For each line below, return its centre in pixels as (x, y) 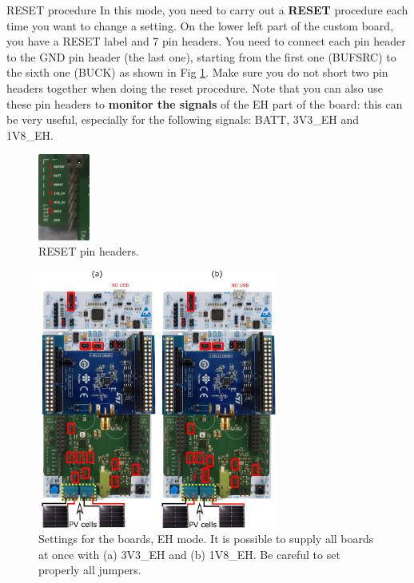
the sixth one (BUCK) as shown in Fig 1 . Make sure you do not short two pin (197, 72)
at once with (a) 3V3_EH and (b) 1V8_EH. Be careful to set (189, 554)
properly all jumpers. (90, 570)
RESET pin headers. (89, 251)
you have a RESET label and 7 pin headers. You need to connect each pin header (206, 41)
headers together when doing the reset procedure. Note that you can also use (195, 87)
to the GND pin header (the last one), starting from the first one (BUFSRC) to (201, 56)
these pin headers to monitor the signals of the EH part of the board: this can (205, 103)
